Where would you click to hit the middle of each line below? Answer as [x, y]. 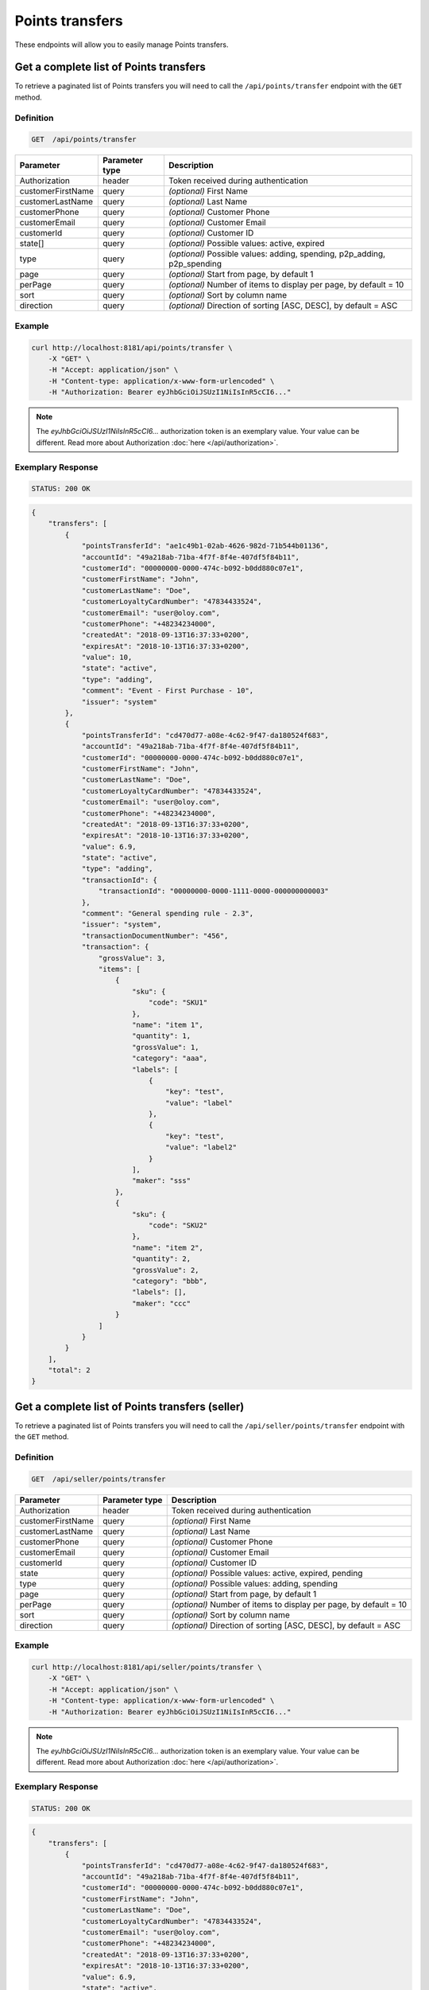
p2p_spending [195, 264]
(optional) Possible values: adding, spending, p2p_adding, [276, 254]
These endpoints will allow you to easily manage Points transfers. [122, 45]
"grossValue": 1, [165, 1047]
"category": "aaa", [170, 1058]
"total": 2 [69, 1370]
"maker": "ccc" [161, 1303]
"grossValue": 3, [132, 958]
